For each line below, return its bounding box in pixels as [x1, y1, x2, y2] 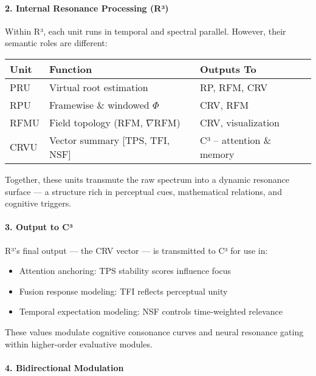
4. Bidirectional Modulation [5, 361, 124, 374]
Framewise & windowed [49, 97, 149, 112]
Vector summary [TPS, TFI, [49, 132, 170, 147]
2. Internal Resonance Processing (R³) [5, 1, 169, 14]
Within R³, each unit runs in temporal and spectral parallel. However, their [5, 24, 286, 37]
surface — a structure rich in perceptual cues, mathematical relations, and [5, 185, 282, 197]
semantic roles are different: [5, 36, 108, 49]
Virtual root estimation [49, 80, 148, 94]
